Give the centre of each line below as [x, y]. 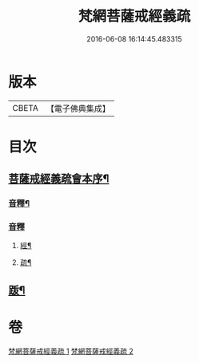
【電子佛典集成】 [78, 109]
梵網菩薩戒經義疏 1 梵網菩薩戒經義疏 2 [71, 351]
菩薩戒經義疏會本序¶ [59, 179]
